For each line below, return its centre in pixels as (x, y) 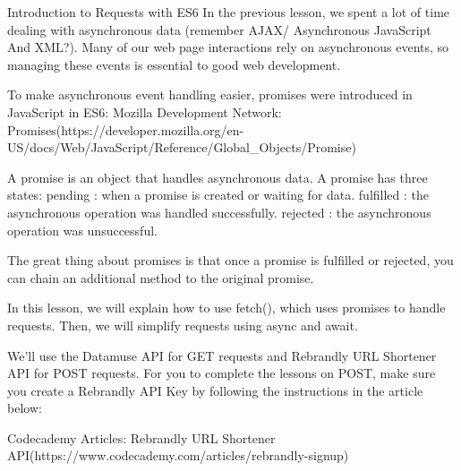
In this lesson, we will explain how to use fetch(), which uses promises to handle (226, 308)
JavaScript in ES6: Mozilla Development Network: (145, 111)
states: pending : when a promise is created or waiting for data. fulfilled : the (218, 195)
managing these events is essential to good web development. (174, 64)
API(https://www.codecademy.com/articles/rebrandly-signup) (178, 455)
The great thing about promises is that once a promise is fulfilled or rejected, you (230, 260)
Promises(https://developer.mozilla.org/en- (126, 129)
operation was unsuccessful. (82, 230)
